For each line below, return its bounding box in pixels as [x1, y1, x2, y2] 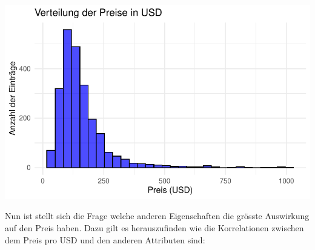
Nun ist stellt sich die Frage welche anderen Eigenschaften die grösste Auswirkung [5, 209, 310, 222]
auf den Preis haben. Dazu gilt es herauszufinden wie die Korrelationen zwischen [5, 221, 304, 234]
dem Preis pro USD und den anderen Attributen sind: [5, 233, 205, 246]
